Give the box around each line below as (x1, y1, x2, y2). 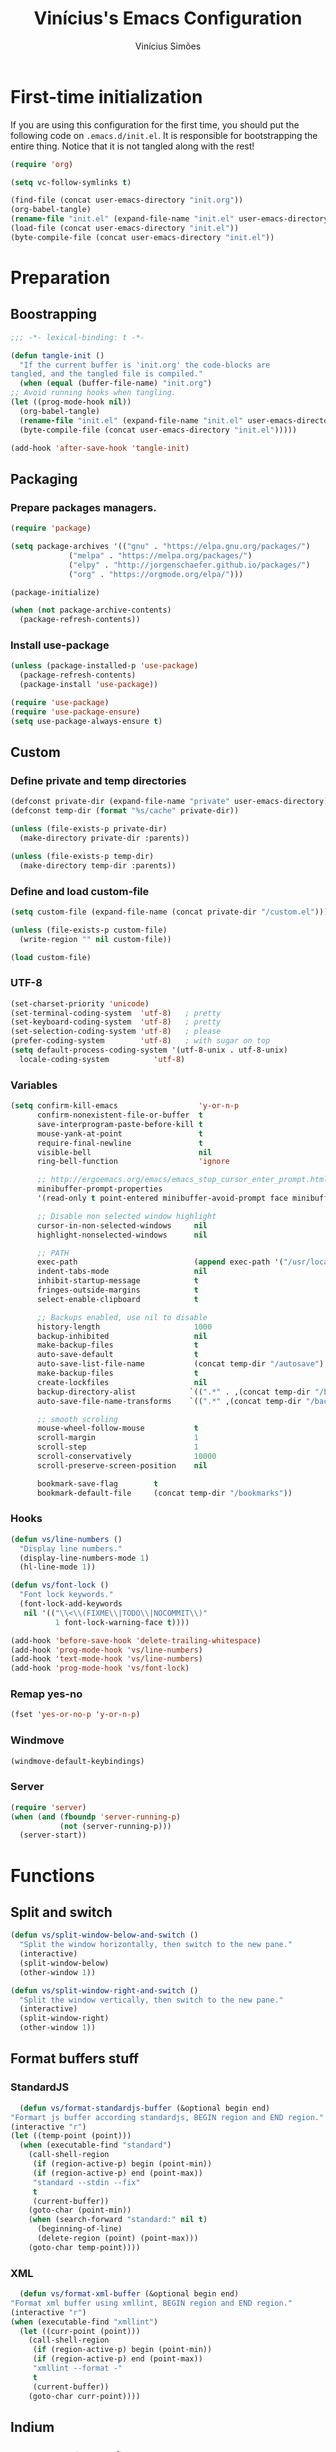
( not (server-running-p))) (59, 1821, 172, 1831)
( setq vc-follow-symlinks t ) (10, 177, 132, 187)
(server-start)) (19, 1830, 87, 1841)
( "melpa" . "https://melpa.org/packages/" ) (68, 550, 253, 561)
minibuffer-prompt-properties (36, 1184, 163, 1194)
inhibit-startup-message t (36, 1276, 199, 1286)
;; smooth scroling (36, 1414, 118, 1424)
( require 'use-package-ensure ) (10, 707, 141, 717)
